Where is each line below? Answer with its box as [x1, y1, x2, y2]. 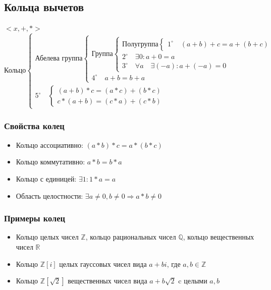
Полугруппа [122, 40, 158, 48]
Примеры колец [4, 212, 65, 224]
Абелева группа [35, 54, 83, 62]
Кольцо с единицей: [16, 173, 77, 184]
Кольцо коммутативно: [16, 156, 85, 167]
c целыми [178, 275, 207, 286]
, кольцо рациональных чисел [85, 231, 176, 242]
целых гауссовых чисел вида [59, 258, 147, 269]
